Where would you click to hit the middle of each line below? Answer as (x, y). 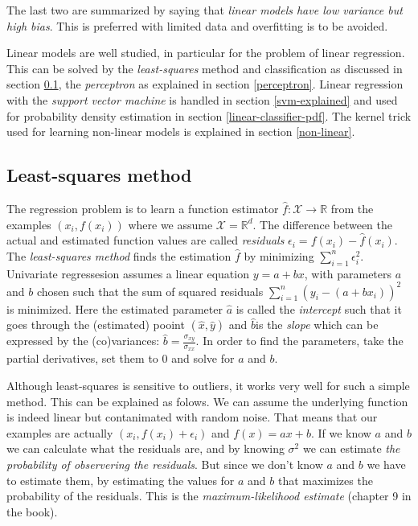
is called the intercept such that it (319, 308)
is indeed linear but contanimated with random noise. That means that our (192, 417)
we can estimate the (351, 448)
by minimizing (279, 255)
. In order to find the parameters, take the (299, 341)
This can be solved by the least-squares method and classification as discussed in (205, 68)
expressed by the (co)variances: (83, 341)
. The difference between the (322, 224)
